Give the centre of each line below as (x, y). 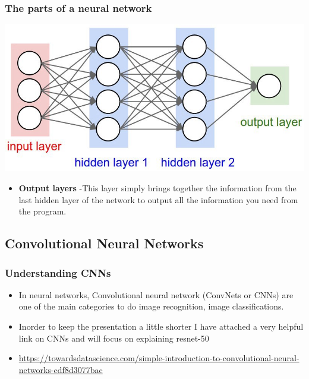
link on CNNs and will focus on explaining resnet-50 (114, 338)
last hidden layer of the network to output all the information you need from (158, 199)
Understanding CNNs (58, 272)
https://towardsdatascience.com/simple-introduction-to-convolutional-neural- (159, 358)
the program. (42, 211)
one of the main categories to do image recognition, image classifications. (151, 306)
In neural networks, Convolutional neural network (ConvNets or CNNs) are (156, 294)
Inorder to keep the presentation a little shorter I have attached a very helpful (161, 326)
